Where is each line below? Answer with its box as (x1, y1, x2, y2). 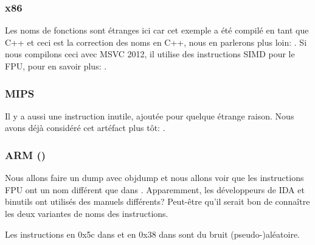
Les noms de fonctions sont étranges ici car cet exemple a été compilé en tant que (5, 24, 309, 37)
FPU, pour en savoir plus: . (5, 60, 107, 72)
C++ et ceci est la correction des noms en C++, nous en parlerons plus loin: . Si (5, 35, 307, 48)
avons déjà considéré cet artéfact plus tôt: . (5, 121, 165, 134)
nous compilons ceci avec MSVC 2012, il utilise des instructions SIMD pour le (5, 48, 295, 60)
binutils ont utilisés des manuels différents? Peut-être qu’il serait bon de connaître (5, 195, 310, 208)
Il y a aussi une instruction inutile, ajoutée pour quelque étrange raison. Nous (5, 109, 294, 122)
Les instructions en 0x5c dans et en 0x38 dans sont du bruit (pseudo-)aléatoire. (5, 227, 300, 240)
